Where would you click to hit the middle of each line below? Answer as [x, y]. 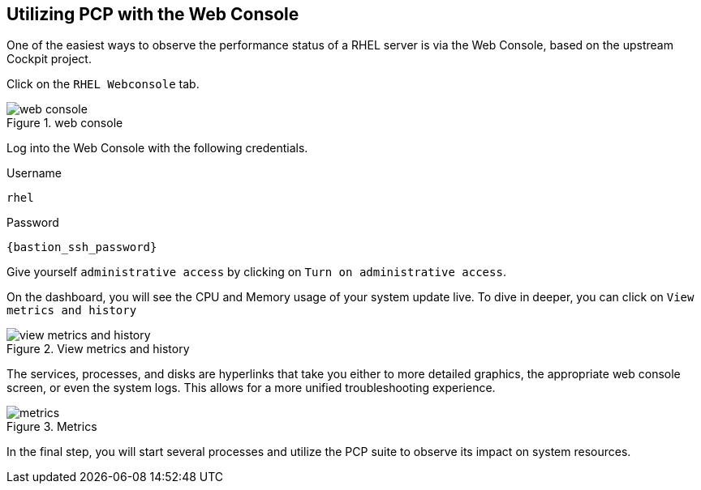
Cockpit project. [49, 59]
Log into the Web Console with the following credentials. [157, 148]
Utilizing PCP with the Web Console [153, 14]
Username [34, 173]
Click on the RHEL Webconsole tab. [103, 84]
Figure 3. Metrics [52, 427]
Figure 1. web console [65, 123]
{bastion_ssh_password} [82, 247]
